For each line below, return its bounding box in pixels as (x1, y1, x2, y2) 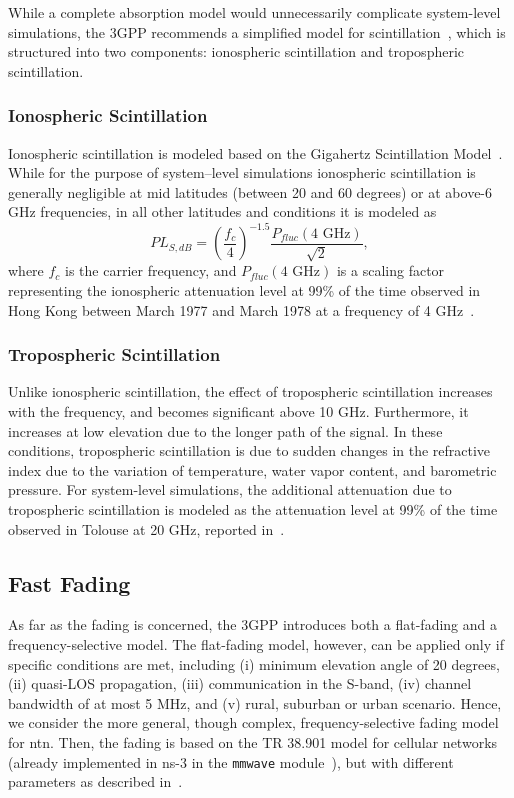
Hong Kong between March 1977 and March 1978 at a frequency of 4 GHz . (8, 299, 475, 320)
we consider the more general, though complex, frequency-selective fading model (8, 712, 499, 733)
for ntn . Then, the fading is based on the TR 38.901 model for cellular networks (8, 731, 498, 752)
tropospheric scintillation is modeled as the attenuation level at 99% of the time (8, 499, 498, 520)
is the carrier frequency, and (65, 260, 237, 281)
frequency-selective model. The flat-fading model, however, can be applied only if (8, 634, 504, 655)
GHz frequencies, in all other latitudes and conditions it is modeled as (8, 201, 437, 222)
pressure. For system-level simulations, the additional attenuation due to (8, 479, 452, 500)
